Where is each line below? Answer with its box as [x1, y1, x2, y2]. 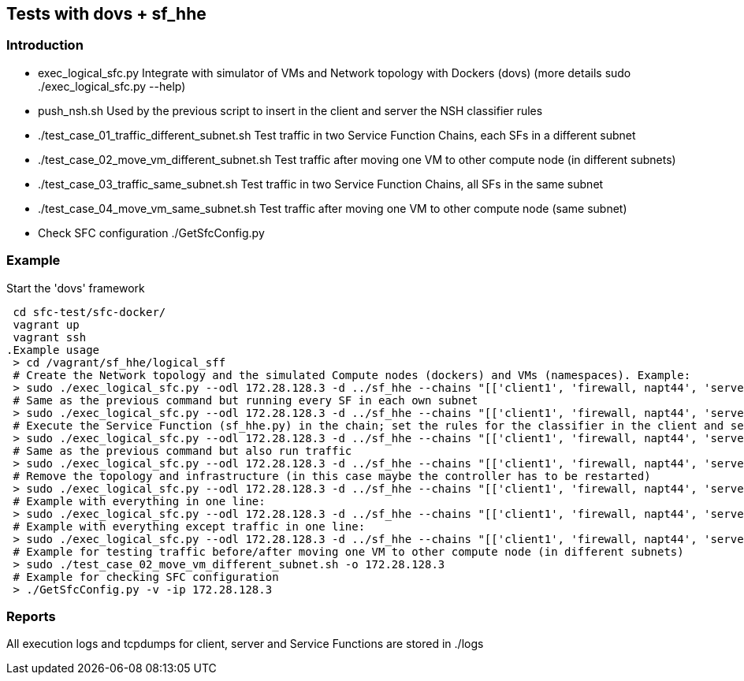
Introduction [6, 37, 84, 54]
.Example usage [6, 343, 100, 356]
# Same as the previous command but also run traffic [13, 444, 352, 457]
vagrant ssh [13, 330, 87, 344]
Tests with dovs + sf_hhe [6, 4, 206, 24]
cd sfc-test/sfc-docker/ [13, 305, 166, 318]
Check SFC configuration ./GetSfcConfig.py [38, 225, 265, 240]
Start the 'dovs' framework [6, 281, 145, 295]
